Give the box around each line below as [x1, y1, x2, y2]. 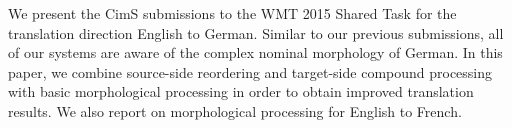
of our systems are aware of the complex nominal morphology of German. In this [8, 42, 503, 63]
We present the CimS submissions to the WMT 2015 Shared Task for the [8, 3, 457, 23]
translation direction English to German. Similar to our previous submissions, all [8, 22, 504, 43]
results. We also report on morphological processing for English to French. [8, 100, 462, 121]
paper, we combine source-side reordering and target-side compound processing [8, 61, 493, 82]
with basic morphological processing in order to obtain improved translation [8, 81, 474, 102]
